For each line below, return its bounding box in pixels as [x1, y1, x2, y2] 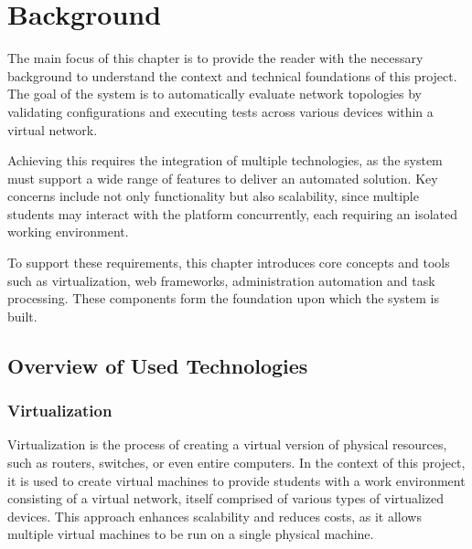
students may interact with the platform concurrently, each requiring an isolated [7, 204, 458, 223]
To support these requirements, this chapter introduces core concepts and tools [7, 253, 450, 272]
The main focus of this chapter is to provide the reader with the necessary [7, 48, 424, 68]
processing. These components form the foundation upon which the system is [7, 289, 439, 308]
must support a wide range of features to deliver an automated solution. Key [7, 168, 438, 187]
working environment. [7, 222, 129, 241]
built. [7, 306, 38, 325]
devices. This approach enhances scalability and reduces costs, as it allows [7, 506, 422, 525]
